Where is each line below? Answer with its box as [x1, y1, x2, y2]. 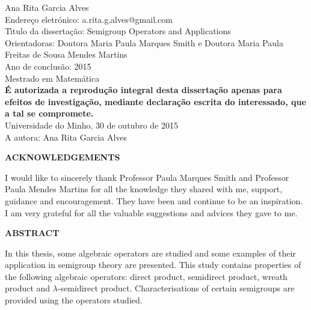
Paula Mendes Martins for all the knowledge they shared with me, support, [5, 183, 283, 195]
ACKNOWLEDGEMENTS [5, 151, 120, 163]
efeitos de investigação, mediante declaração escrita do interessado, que [5, 95, 306, 108]
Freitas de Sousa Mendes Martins [5, 48, 128, 61]
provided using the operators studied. [5, 294, 143, 306]
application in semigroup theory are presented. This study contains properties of [5, 258, 301, 271]
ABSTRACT [5, 226, 60, 239]
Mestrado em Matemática [5, 71, 100, 84]
